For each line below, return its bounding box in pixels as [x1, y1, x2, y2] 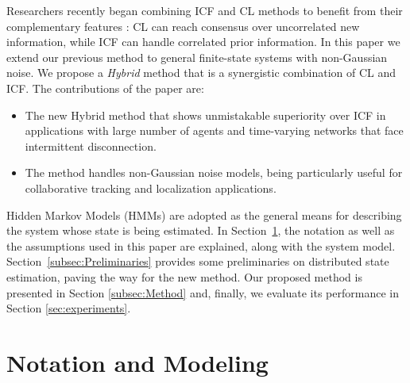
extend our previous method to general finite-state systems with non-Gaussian [6, 48, 388, 65]
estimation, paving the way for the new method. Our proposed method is [6, 268, 362, 285]
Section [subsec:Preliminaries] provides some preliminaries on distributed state [6, 253, 389, 270]
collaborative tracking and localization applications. [25, 179, 277, 196]
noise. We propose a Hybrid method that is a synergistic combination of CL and [6, 64, 396, 81]
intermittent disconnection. [25, 137, 157, 154]
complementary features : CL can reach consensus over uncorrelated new [6, 17, 360, 34]
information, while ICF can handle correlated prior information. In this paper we [6, 33, 400, 50]
